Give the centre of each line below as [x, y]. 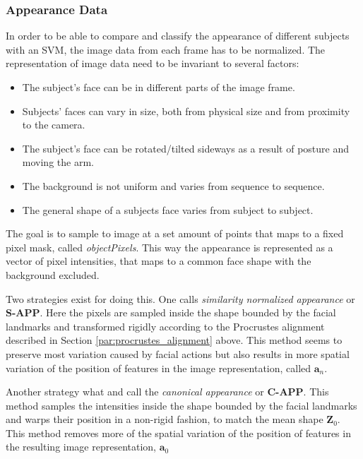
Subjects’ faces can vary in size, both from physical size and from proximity [186, 111]
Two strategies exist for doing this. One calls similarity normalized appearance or [180, 298]
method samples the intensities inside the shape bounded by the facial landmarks [181, 405]
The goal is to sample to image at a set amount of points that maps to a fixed [175, 233]
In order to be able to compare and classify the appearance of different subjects [178, 36]
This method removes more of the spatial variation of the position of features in [178, 433]
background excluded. [53, 274]
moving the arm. [58, 162]
